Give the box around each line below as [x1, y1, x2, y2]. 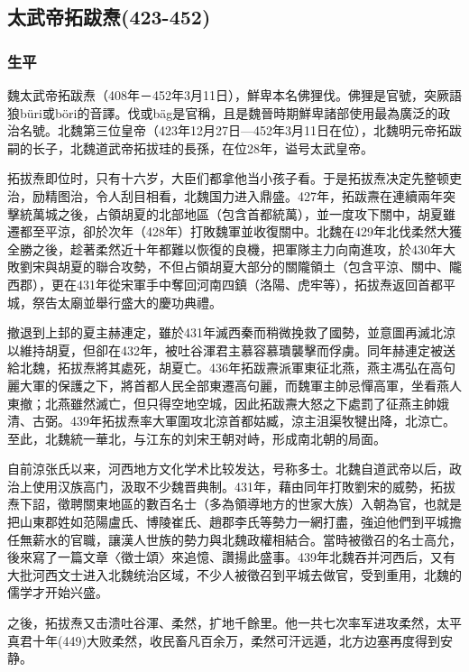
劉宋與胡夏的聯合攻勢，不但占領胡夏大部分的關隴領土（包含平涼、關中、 [19, 257, 449, 276]
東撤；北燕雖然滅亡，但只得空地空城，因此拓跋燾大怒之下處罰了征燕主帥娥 [7, 393, 449, 412]
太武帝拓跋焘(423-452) [7, 3, 211, 31]
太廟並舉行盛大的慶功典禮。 [57, 292, 222, 311]
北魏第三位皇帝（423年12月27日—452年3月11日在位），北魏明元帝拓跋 [57, 121, 462, 140]
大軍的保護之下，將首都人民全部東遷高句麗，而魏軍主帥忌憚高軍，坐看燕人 [19, 375, 462, 394]
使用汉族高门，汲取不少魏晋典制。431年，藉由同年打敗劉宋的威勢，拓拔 [32, 476, 455, 495]
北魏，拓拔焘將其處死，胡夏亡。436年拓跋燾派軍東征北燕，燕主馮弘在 [19, 358, 430, 377]
